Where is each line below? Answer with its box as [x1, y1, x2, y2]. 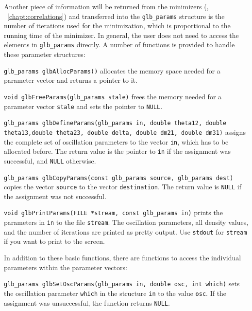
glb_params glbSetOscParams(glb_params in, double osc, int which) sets [4, 278, 240, 289]
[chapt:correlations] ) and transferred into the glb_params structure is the [7, 11, 225, 21]
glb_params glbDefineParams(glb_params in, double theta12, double [4, 120, 227, 127]
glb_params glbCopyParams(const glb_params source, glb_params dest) [4, 174, 234, 182]
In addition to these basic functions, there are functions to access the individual [4, 253, 241, 262]
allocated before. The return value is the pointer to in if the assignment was [4, 146, 231, 156]
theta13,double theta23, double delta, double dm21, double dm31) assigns [4, 127, 246, 137]
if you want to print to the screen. [4, 236, 105, 246]
